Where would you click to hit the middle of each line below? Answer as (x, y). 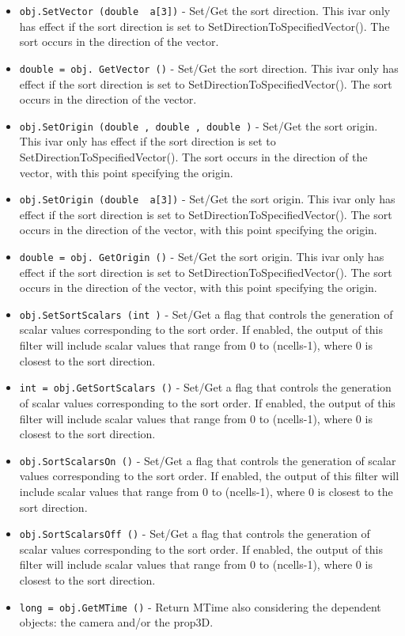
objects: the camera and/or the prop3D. (116, 622)
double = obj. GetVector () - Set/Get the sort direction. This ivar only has (209, 68)
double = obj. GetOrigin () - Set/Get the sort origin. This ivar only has (202, 256)
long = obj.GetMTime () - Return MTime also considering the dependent (200, 606)
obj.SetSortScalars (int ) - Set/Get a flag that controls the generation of (206, 314)
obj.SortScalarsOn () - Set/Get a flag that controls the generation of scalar (208, 460)
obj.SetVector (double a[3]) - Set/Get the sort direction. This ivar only (205, 10)
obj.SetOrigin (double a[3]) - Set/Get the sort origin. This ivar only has (207, 199)
